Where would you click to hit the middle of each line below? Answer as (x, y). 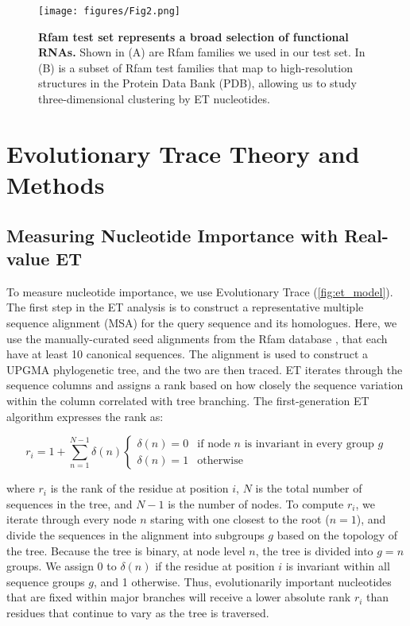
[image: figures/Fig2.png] (109, 11)
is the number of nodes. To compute (256, 503)
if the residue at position (215, 566)
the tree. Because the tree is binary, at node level (126, 550)
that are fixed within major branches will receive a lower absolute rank (179, 597)
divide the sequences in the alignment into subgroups (135, 534)
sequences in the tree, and (70, 503)
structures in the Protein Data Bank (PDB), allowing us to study (198, 83)
